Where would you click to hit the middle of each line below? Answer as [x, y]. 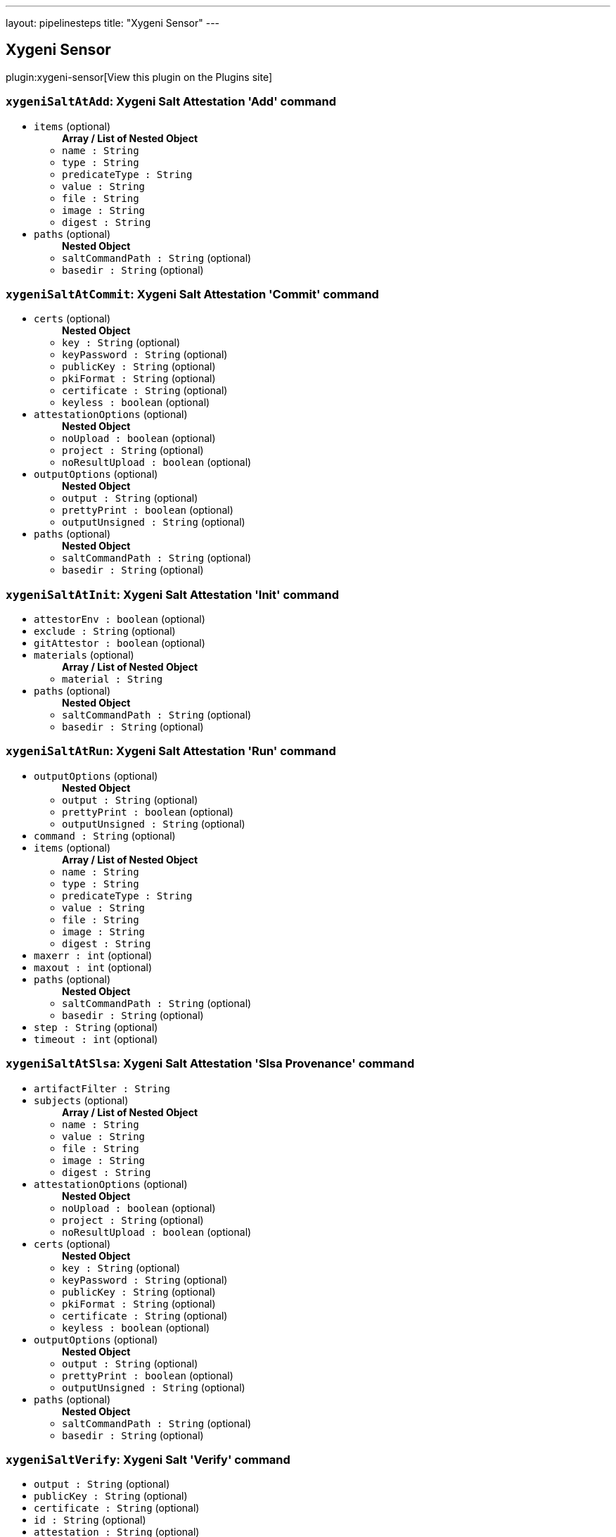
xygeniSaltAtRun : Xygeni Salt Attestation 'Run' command [171, 751]
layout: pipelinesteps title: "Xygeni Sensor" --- [113, 23]
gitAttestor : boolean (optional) [120, 643]
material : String [113, 679]
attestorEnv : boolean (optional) [120, 619]
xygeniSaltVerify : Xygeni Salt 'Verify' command [148, 1459]
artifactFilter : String [102, 1088]
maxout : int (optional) [93, 967]
